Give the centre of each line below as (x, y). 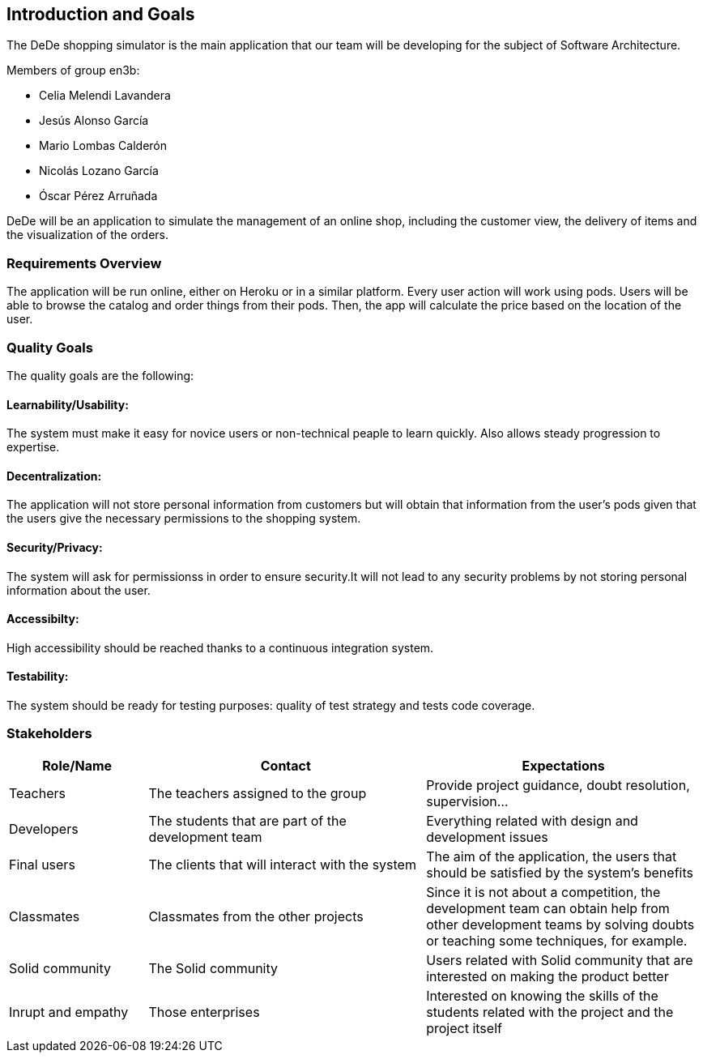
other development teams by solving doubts (560, 924)
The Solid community (213, 968)
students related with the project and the (550, 1012)
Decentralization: (54, 476)
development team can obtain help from (548, 908)
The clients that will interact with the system (282, 864)
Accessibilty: (43, 619)
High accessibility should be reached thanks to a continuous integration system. (220, 647)
